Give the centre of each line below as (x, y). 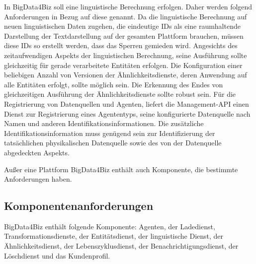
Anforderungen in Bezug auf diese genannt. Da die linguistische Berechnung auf (126, 16)
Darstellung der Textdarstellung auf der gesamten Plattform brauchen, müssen (124, 35)
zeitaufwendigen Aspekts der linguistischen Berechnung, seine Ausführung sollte (126, 55)
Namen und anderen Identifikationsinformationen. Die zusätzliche (104, 123)
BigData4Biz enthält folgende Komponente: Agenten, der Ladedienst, (110, 226)
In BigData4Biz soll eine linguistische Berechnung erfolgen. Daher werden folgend (128, 6)
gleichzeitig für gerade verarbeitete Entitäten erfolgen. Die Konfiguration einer (123, 65)
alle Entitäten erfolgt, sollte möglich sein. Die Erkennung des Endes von (114, 84)
